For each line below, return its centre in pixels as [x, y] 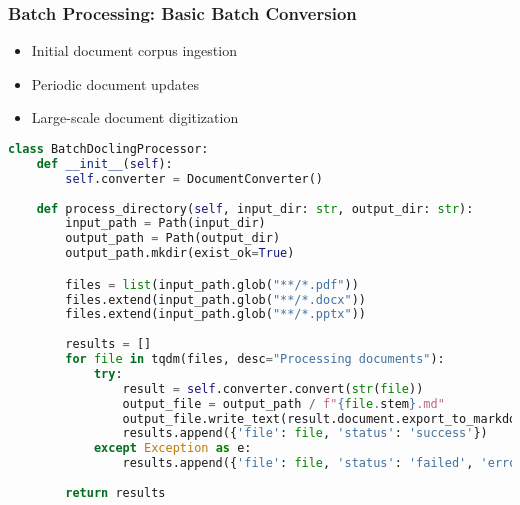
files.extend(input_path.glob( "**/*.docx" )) [215, 299]
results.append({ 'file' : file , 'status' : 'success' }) [305, 433]
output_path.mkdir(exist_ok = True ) [180, 253]
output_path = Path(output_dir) [173, 238]
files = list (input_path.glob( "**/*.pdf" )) [212, 284]
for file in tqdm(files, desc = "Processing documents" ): [255, 359]
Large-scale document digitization [135, 117]
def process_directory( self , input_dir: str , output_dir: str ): [255, 208]
